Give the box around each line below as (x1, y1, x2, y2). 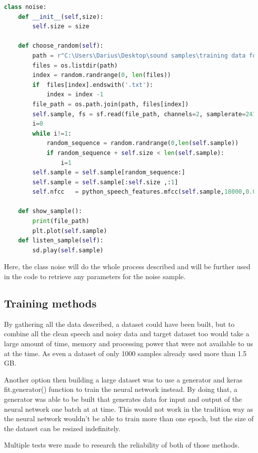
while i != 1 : (32, 130, 72, 137)
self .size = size (32, 23, 89, 30)
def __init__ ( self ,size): (18, 13, 104, 20)
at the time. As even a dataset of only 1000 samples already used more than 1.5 (4, 348, 247, 358)
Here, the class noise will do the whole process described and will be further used (4, 261, 251, 272)
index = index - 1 (46, 91, 104, 98)
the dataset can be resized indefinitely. (4, 423, 121, 433)
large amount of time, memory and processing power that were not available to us (4, 338, 254, 349)
